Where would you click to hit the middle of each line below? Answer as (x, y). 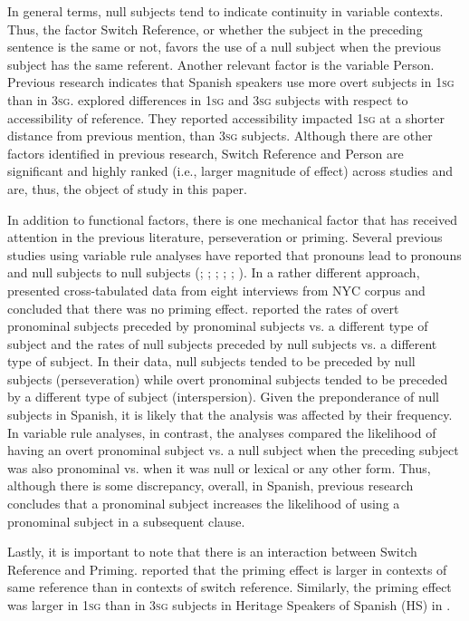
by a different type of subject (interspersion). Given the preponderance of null (223, 397)
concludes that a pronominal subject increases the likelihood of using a (204, 504)
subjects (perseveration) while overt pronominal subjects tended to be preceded (228, 378)
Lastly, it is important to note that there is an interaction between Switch (212, 552)
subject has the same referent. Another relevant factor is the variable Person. (221, 64)
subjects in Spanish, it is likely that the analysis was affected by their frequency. (230, 415)
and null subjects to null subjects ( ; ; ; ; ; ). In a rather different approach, (214, 272)
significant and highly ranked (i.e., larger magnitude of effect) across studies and (230, 171)
